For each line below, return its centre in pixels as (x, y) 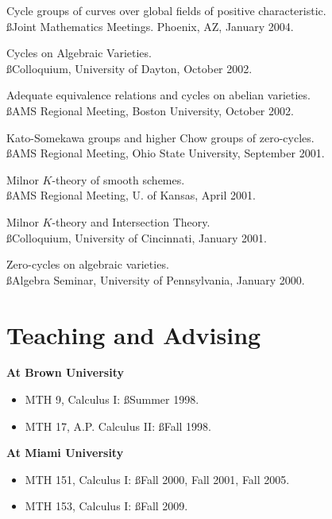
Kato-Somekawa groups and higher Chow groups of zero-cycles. (160, 137)
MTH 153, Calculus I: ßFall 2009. (106, 506)
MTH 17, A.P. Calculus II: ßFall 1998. (118, 426)
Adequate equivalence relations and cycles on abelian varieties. (158, 95)
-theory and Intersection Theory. (131, 221)
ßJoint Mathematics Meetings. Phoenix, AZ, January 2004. (150, 26)
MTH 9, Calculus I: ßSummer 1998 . (112, 399)
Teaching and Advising (134, 334)
